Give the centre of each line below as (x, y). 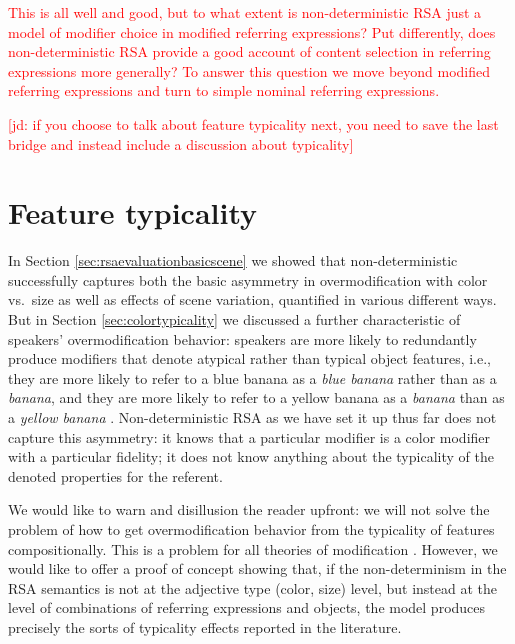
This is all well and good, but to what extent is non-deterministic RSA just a (245, 12)
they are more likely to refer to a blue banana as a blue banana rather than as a (252, 377)
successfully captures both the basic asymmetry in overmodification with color (248, 279)
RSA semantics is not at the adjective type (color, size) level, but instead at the (253, 587)
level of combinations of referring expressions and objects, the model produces (247, 607)
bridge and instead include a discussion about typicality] (181, 143)
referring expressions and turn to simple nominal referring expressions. (224, 90)
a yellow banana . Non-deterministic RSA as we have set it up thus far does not (252, 417)
